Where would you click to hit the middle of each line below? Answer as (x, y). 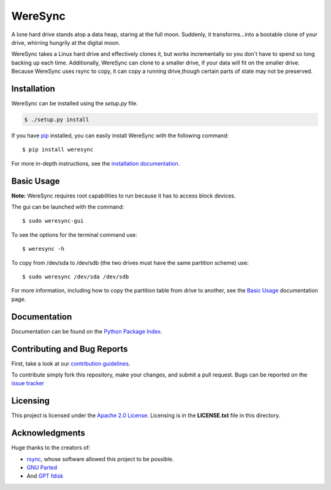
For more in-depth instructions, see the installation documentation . (96, 163)
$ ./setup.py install (57, 120)
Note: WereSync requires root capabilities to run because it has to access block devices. (124, 196)
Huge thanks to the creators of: (51, 448)
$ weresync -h (43, 249)
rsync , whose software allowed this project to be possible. (100, 459)
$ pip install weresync (58, 150)
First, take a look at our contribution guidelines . (71, 363)
